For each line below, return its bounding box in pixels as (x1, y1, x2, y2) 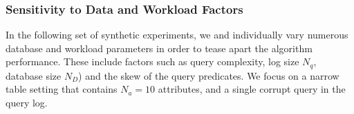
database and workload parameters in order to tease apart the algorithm (6, 41, 313, 55)
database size (6, 68, 62, 82)
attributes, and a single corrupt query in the (158, 82, 346, 96)
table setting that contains (6, 82, 118, 96)
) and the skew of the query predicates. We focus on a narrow (78, 68, 339, 82)
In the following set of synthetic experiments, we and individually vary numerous (6, 27, 348, 42)
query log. (6, 95, 48, 110)
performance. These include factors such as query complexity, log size (6, 54, 299, 69)
